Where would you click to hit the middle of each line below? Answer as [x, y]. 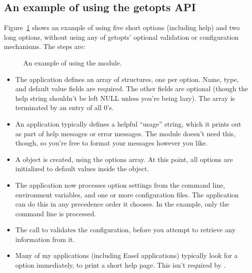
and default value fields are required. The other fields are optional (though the [132, 88]
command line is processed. [56, 213]
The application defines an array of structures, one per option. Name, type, [127, 79]
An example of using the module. [73, 62]
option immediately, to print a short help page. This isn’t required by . [120, 265]
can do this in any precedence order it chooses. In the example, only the [122, 204]
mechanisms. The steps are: [45, 46]
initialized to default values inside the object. [82, 169]
